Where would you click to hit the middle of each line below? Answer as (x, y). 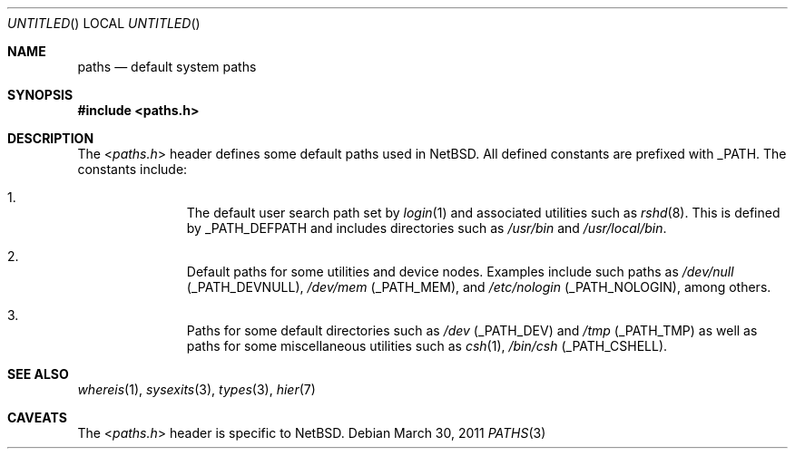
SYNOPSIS (40, 95)
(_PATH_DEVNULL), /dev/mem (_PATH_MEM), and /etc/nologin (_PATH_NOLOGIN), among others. (479, 287)
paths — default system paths (167, 67)
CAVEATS (37, 417)
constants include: (132, 169)
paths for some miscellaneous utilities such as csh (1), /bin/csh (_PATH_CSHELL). (427, 346)
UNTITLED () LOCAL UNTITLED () (104, 23)
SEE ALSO (38, 374)
